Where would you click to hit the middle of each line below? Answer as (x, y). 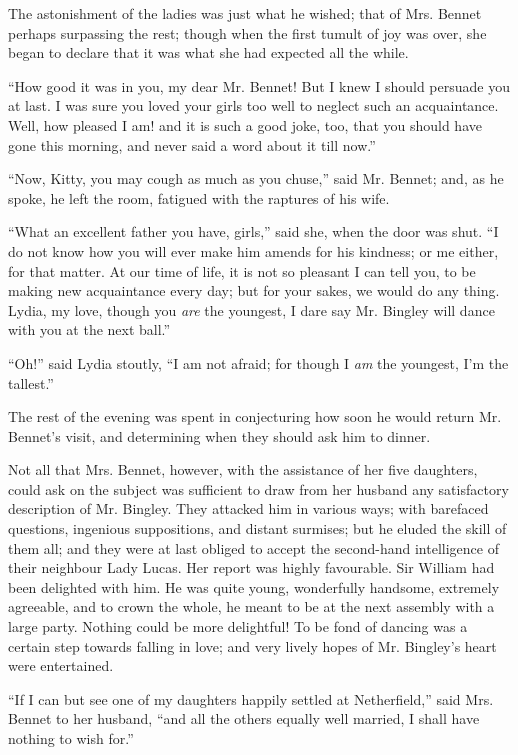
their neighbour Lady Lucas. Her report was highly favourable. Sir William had (251, 567)
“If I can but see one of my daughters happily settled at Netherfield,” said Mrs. (251, 698)
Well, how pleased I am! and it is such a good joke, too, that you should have (245, 124)
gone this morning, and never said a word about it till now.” (192, 144)
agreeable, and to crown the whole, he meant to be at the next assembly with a (251, 606)
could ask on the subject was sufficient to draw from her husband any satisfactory (258, 488)
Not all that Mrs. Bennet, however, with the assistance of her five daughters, (243, 469)
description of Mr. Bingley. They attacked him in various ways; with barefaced (248, 508)
